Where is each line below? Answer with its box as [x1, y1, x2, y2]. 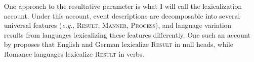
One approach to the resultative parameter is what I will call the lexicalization [4, 1, 242, 11]
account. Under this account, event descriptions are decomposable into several [4, 10, 240, 21]
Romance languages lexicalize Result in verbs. [4, 48, 144, 59]
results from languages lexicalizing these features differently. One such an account [4, 29, 251, 40]
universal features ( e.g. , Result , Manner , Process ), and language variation [4, 20, 232, 30]
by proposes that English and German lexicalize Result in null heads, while [4, 39, 233, 49]
